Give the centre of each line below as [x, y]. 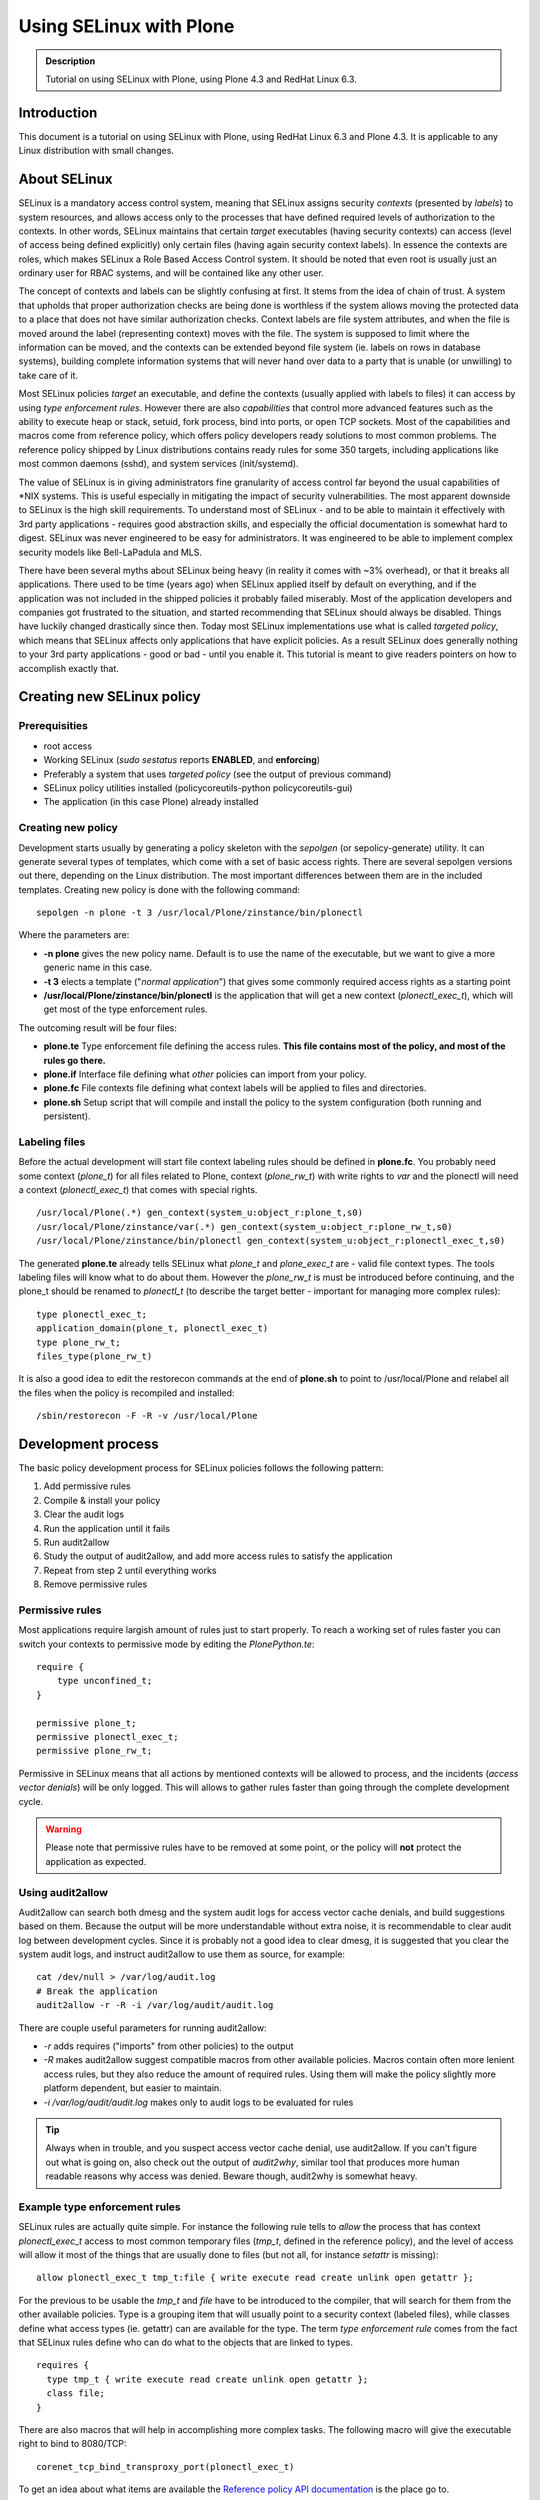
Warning [63, 1829]
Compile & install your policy [102, 1500]
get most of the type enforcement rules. [126, 1009]
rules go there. [75, 1060]
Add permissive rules [87, 1486]
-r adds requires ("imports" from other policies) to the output [168, 2046]
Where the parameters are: [74, 935]
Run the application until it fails [106, 1528]
